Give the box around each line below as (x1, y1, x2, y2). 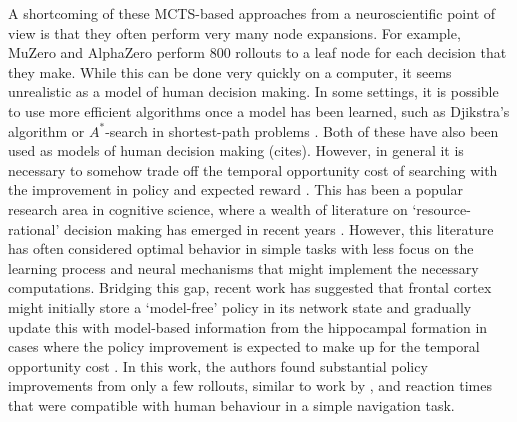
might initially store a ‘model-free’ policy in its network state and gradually (8, 296, 472, 317)
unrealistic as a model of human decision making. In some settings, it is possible (8, 81, 499, 102)
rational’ (8, 218, 60, 239)
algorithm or (8, 120, 85, 141)
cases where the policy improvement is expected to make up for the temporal (8, 336, 480, 357)
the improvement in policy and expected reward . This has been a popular (8, 179, 463, 200)
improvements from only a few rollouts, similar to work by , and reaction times (8, 375, 492, 396)
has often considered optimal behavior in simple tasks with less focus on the (8, 238, 474, 259)
